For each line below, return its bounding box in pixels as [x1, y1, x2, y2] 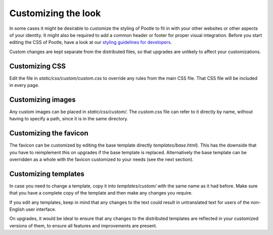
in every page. [9, 82, 39, 88]
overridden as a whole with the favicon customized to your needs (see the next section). [9, 157, 194, 162]
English [9, 206, 25, 212]
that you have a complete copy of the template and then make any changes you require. [9, 190, 193, 196]
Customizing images [9, 95, 76, 104]
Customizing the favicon [9, 129, 88, 137]
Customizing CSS [9, 62, 66, 70]
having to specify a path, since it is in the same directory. [9, 116, 128, 122]
